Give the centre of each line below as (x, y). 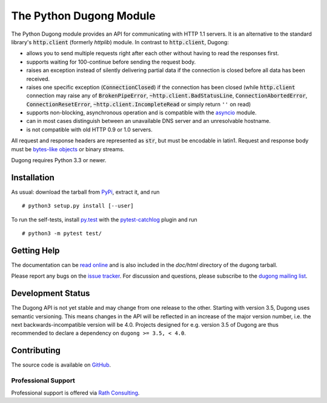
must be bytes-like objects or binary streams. (68, 149)
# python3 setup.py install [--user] (78, 206)
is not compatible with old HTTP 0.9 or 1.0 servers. (89, 129)
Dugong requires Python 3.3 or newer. (59, 160)
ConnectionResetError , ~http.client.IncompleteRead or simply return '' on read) (139, 104)
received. (38, 79)
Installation (33, 178)
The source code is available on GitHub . (61, 365)
